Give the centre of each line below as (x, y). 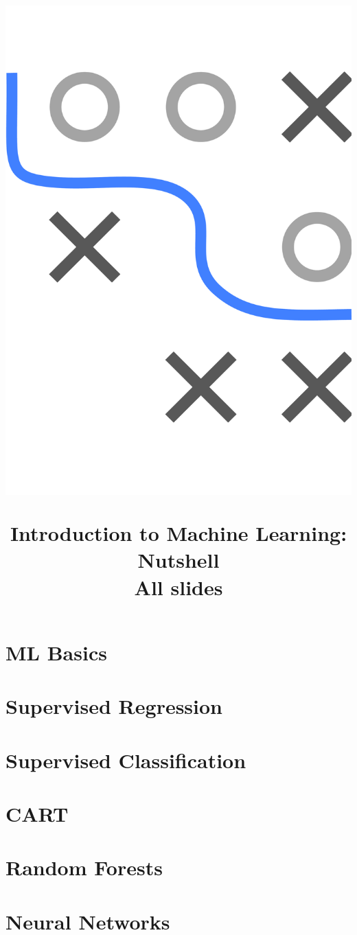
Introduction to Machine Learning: (178, 533)
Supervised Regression (114, 706)
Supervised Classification (126, 760)
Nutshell (178, 560)
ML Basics (56, 652)
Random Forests (84, 867)
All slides (178, 587)
